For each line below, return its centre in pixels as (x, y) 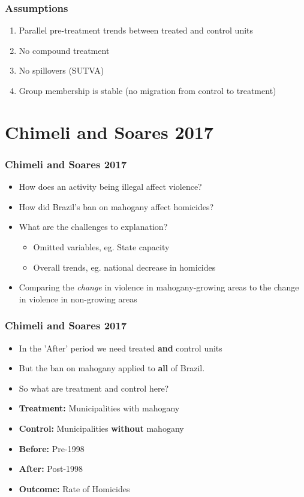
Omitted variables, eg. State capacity (101, 246)
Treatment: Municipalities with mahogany (99, 408)
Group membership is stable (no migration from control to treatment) (148, 90)
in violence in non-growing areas (78, 298)
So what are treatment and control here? (94, 388)
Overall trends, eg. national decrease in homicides (124, 267)
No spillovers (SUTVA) (61, 70)
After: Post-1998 (51, 469)
